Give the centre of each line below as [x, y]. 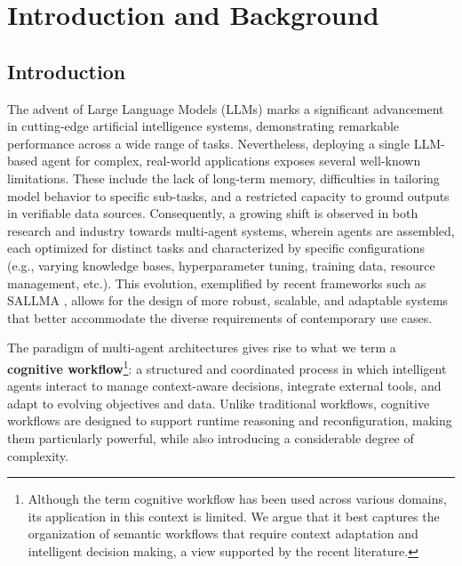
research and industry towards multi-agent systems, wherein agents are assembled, [231, 230]
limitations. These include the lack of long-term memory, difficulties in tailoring [223, 178]
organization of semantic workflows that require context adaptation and [223, 534]
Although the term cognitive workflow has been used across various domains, [237, 499]
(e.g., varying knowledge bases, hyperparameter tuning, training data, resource [221, 265]
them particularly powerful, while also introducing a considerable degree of [211, 437]
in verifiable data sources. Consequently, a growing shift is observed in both [213, 213]
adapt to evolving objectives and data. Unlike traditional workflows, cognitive [219, 403]
